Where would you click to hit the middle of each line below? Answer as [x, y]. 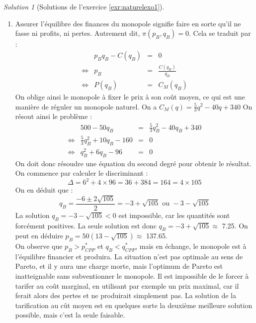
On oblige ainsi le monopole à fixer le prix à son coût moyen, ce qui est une [130, 96]
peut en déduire [39, 236]
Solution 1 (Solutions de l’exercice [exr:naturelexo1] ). [84, 6]
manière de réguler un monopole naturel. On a [86, 106]
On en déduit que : [44, 190]
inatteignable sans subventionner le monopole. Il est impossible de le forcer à [132, 276]
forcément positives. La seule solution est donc [86, 225]
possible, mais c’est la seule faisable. [70, 315]
